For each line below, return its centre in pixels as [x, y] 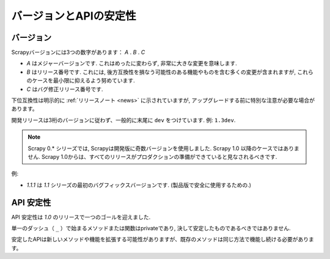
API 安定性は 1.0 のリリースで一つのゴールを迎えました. [81, 217]
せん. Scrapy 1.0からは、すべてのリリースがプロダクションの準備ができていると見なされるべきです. [152, 156]
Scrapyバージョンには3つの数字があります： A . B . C [78, 53]
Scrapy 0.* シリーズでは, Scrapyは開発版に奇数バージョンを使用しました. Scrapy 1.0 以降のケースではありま [163, 148]
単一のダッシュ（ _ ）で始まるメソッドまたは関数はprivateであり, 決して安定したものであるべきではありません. [151, 228]
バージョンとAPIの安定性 [74, 16]
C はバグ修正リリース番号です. [65, 89]
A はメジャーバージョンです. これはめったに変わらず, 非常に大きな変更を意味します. [132, 64]
